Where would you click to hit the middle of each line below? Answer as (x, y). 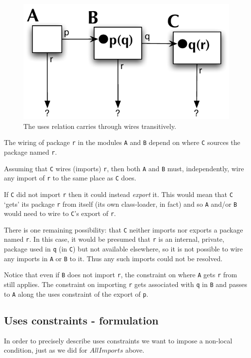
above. (135, 350)
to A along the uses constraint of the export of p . (76, 294)
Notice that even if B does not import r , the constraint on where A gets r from (121, 275)
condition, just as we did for (46, 350)
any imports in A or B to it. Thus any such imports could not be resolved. (113, 258)
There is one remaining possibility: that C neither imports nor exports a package (124, 229)
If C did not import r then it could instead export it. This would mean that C (118, 194)
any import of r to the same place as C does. (70, 178)
